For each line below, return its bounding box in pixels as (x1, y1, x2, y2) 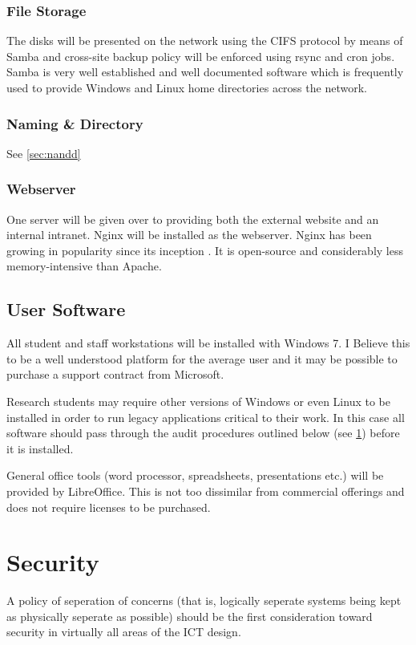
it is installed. (6, 440, 74, 456)
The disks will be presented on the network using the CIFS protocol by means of (6, 32, 403, 49)
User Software (6, 297, 126, 322)
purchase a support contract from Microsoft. (6, 366, 224, 383)
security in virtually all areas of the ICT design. (6, 623, 241, 640)
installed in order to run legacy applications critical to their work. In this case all (6, 408, 405, 425)
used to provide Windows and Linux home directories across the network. (6, 79, 367, 95)
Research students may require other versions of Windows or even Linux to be (6, 392, 390, 409)
